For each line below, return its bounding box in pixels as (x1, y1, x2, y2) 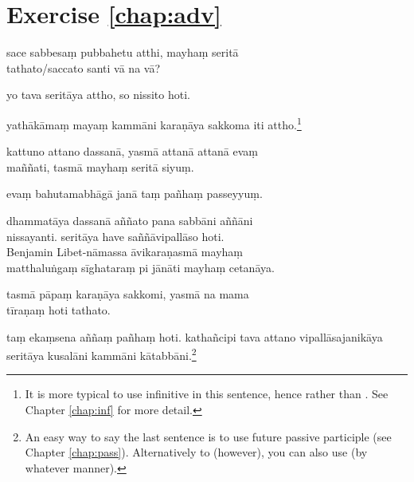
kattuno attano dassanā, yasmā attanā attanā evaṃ (6, 143, 259, 160)
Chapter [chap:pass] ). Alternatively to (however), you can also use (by (25, 444, 368, 460)
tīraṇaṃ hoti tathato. (6, 301, 111, 318)
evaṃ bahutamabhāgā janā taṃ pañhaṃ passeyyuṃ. (6, 185, 263, 202)
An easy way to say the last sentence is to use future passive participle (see (25, 428, 392, 444)
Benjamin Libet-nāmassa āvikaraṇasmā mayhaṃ (6, 243, 243, 260)
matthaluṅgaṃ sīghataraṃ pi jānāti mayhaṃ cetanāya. (6, 259, 275, 275)
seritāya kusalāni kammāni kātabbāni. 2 (6, 345, 197, 363)
